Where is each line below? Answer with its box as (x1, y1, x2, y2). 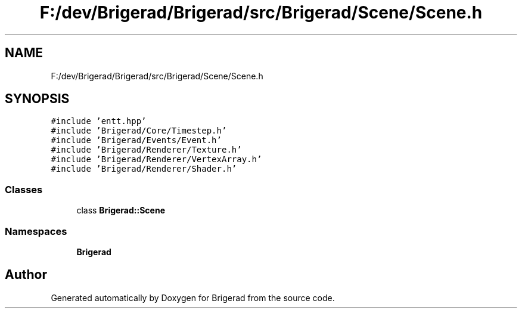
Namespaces (5, 225, 67, 237)
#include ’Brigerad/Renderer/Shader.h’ (51, 164, 237, 174)
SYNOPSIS (5, 91, 70, 107)
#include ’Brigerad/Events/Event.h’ (51, 135, 222, 145)
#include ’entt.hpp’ (51, 116, 147, 126)
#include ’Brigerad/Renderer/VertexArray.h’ (51, 154, 262, 165)
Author (5, 267, 47, 283)
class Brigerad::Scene (76, 205, 165, 216)
